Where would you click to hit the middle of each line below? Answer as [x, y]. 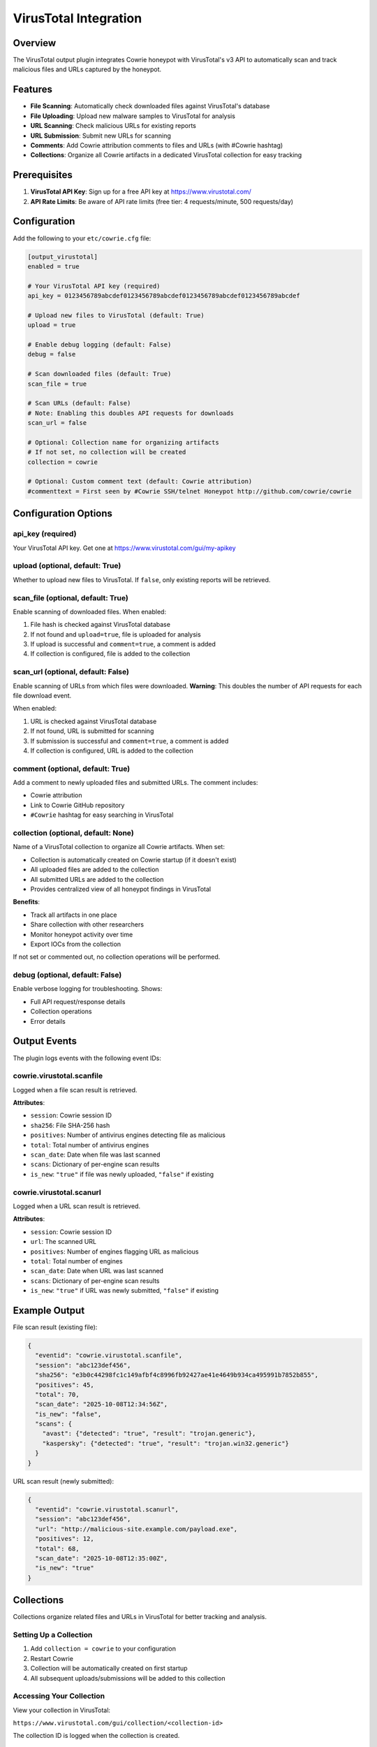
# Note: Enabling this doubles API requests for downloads [131, 413]
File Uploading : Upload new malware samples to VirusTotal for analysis [133, 116]
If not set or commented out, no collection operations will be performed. [117, 957]
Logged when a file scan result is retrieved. [75, 1089]
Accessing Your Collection [59, 1696]
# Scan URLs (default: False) [79, 403]
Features [32, 90]
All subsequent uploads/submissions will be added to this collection [128, 1678]
